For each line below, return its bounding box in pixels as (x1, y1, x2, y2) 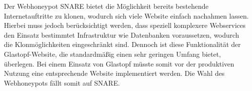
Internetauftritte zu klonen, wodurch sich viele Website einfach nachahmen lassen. (4, 10, 249, 21)
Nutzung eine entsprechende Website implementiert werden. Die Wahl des (4, 68, 225, 78)
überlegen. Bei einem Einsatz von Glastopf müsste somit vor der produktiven (4, 58, 234, 68)
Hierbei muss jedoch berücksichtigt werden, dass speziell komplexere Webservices (4, 20, 246, 30)
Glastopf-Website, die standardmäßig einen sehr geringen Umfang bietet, (4, 48, 221, 59)
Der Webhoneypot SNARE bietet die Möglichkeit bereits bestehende (4, 1, 209, 11)
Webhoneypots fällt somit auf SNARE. (4, 77, 120, 88)
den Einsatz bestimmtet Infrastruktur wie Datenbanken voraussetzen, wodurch (4, 29, 239, 40)
